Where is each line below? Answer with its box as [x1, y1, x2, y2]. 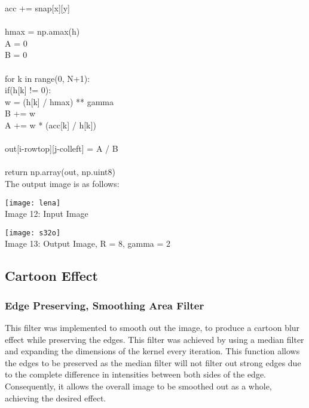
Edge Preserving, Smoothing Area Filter [5, 297, 204, 312]
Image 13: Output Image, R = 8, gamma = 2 [5, 237, 171, 250]
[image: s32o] [5, 228, 61, 237]
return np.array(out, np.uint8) [5, 165, 115, 178]
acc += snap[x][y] [5, 2, 70, 14]
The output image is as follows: [5, 177, 120, 189]
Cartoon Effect [5, 266, 98, 285]
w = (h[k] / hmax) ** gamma [5, 95, 114, 108]
